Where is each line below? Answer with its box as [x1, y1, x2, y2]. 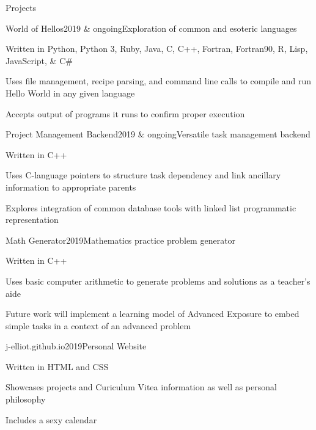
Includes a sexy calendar [6, 413, 97, 426]
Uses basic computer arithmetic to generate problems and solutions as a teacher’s [6, 274, 310, 287]
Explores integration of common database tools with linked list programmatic [6, 201, 296, 214]
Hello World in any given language [6, 86, 135, 99]
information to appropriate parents [6, 180, 136, 193]
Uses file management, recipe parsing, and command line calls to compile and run [6, 75, 312, 87]
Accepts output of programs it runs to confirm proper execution [6, 107, 245, 120]
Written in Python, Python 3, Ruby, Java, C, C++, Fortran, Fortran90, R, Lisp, [6, 42, 308, 55]
